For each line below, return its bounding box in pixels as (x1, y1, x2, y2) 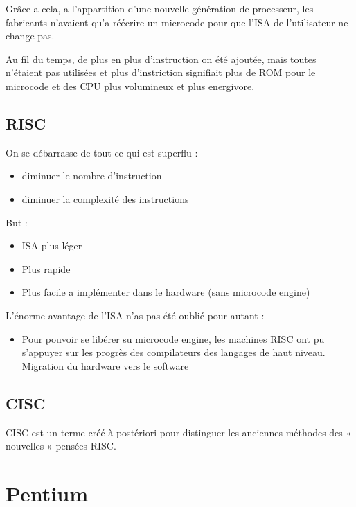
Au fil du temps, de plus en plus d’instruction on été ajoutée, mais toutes (6, 51, 317, 66)
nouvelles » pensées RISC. (6, 438, 116, 453)
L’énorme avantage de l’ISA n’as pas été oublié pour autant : (6, 308, 265, 322)
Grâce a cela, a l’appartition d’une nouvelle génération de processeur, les (6, 1, 314, 15)
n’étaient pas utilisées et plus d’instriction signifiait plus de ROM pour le (6, 65, 316, 80)
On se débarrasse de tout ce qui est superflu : (6, 145, 198, 159)
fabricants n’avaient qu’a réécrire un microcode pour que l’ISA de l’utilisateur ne (6, 15, 348, 29)
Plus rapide (21, 261, 71, 276)
